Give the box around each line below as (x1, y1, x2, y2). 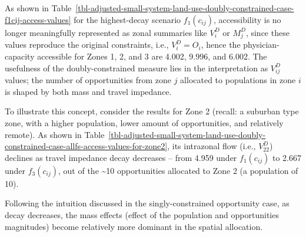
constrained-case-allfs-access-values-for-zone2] (5, 140, 168, 152)
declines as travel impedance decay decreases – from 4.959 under (5, 151, 237, 163)
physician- (243, 38, 280, 51)
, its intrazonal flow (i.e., (167, 140, 256, 152)
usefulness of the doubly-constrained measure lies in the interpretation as (5, 61, 268, 74)
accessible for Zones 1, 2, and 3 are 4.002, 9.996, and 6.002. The (37, 50, 267, 62)
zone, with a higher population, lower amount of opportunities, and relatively (5, 117, 284, 129)
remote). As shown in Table (5, 128, 105, 140)
